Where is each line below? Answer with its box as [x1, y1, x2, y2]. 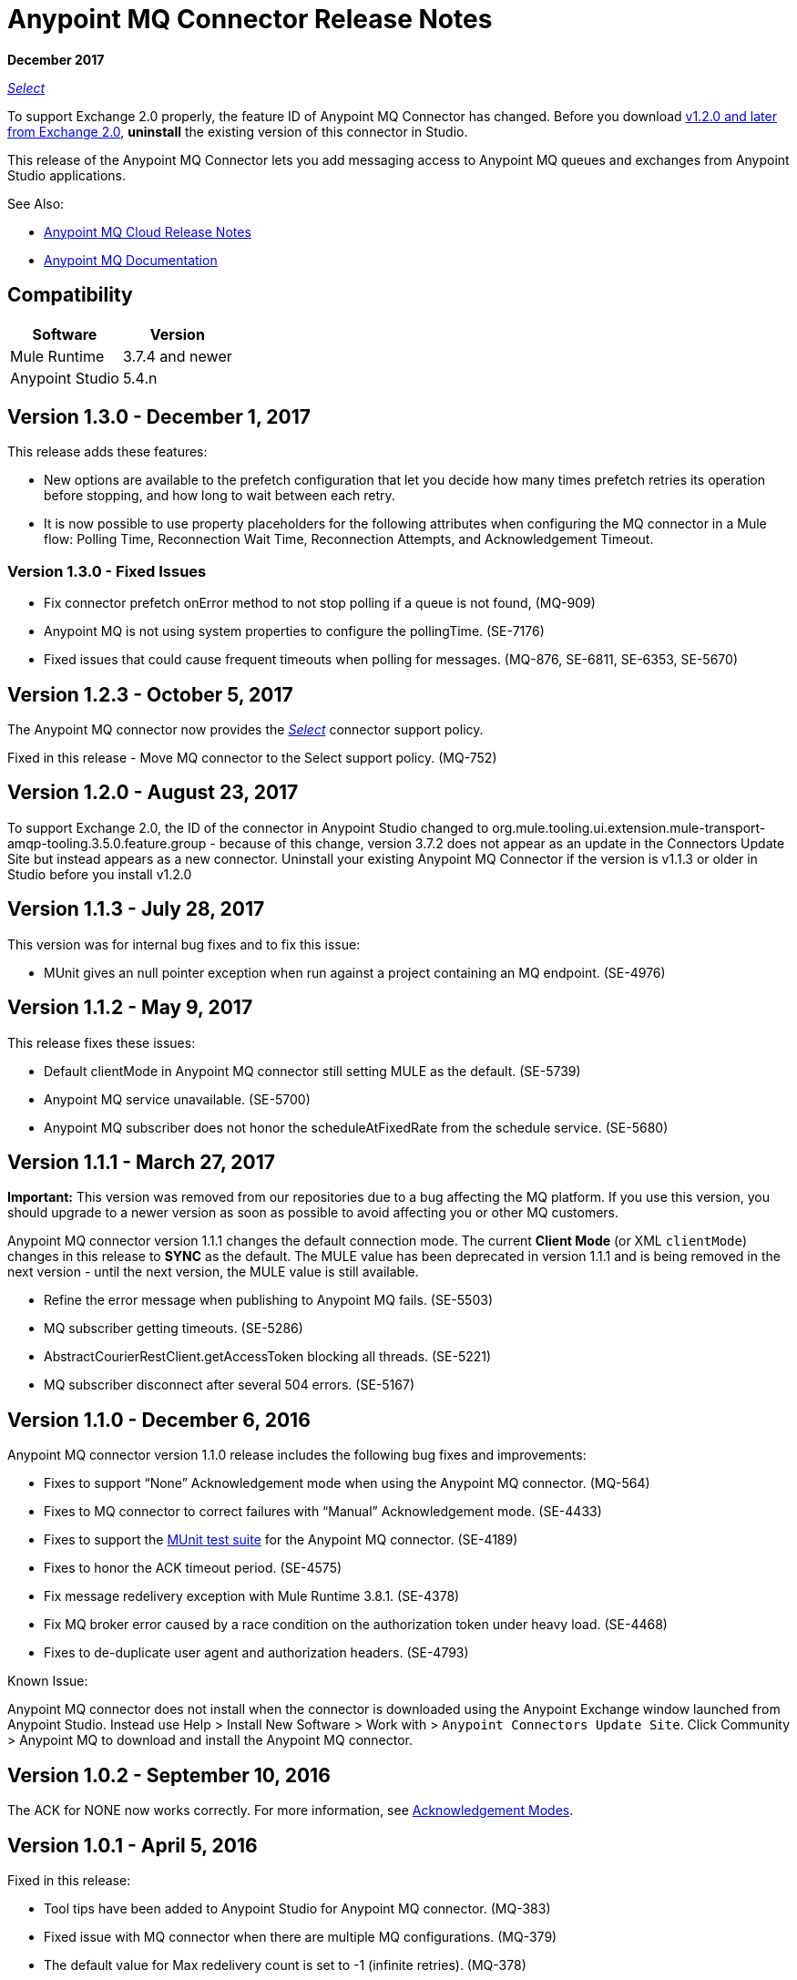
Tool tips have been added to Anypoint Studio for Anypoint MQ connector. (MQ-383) [44, 1900, 551, 1916]
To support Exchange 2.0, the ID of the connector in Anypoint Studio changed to [7, 819, 489, 836]
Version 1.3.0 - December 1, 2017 [7, 405, 311, 429]
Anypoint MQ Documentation [44, 251, 218, 268]
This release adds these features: [7, 444, 208, 460]
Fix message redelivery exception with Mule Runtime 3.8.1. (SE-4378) [44, 1588, 460, 1605]
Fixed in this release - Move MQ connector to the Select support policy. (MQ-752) [7, 750, 497, 766]
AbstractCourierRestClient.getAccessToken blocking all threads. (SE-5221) [44, 1349, 492, 1365]
